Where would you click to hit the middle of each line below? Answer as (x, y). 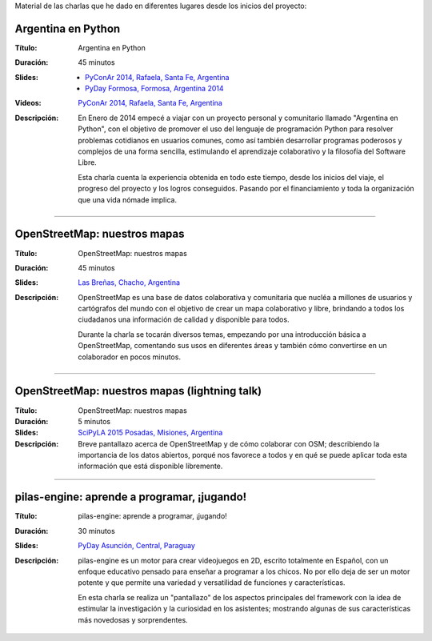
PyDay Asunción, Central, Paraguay (137, 546)
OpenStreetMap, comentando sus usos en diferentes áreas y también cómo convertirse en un (232, 346)
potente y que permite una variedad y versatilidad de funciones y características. (212, 583)
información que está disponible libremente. (150, 466)
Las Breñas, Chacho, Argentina (129, 282)
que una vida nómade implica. (128, 199)
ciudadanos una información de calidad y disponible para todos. (184, 319)
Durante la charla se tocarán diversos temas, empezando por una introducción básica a (222, 334)
